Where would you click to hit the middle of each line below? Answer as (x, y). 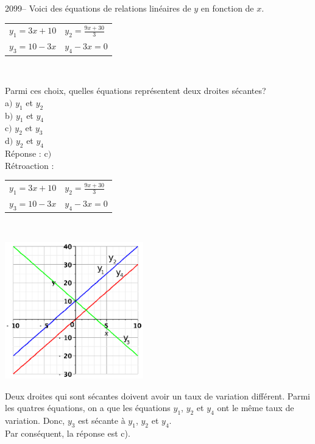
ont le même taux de (256, 408)
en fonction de (227, 8)
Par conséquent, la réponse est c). (68, 433)
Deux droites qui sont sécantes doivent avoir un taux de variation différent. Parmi (158, 396)
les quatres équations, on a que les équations (88, 408)
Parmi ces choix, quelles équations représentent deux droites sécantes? (136, 91)
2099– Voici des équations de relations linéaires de (98, 8)
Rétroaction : (30, 165)
